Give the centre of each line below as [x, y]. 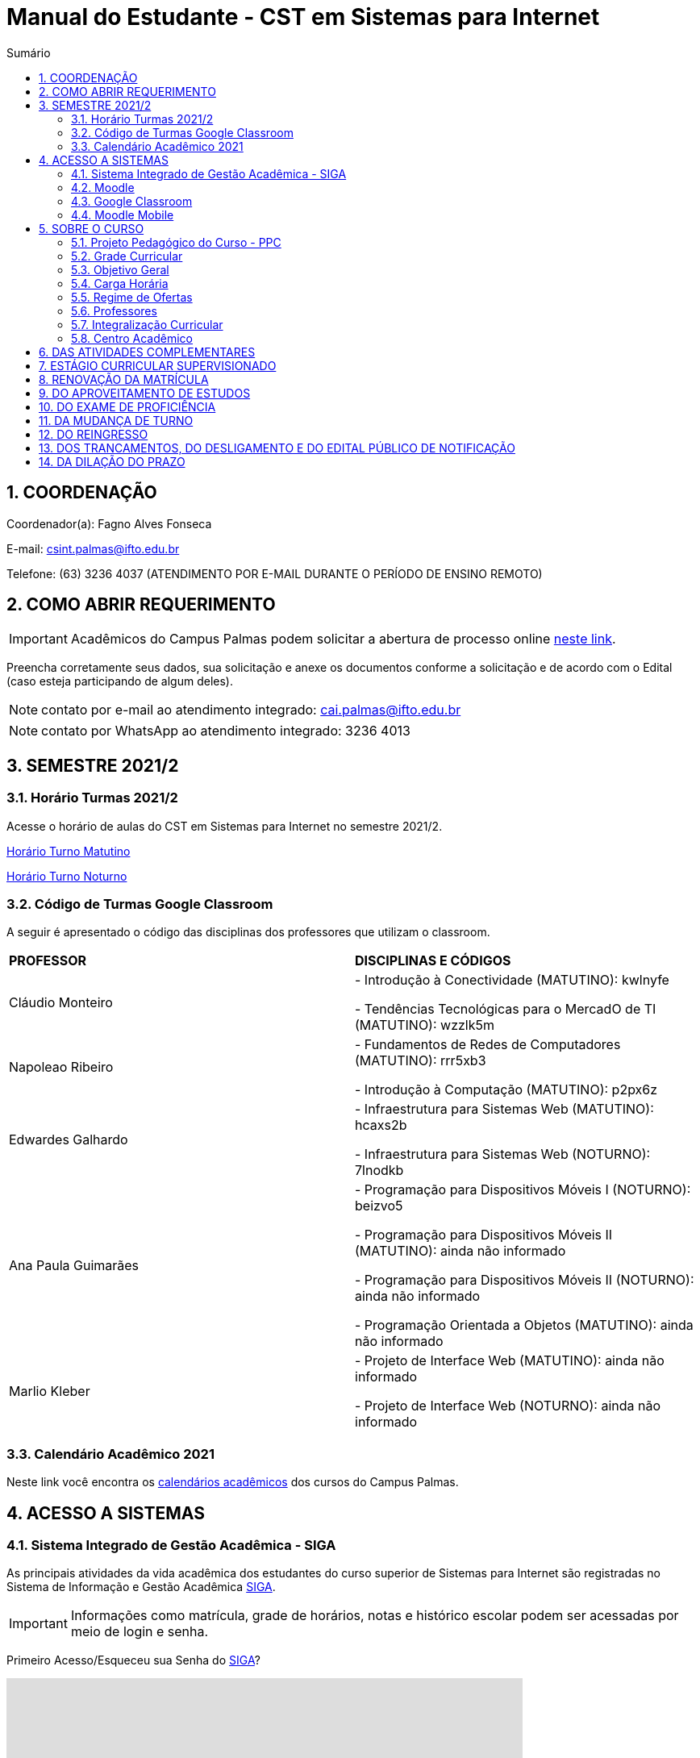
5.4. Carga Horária [120, 283]
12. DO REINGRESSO [94, 434]
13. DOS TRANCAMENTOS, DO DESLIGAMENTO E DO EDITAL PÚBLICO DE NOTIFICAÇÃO [277, 448]
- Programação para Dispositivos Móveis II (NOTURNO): [525, 1280]
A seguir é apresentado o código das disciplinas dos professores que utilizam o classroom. [248, 932]
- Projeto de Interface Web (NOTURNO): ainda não [508, 1406]
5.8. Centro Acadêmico [132, 338]
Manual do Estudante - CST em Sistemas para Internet [303, 17]
